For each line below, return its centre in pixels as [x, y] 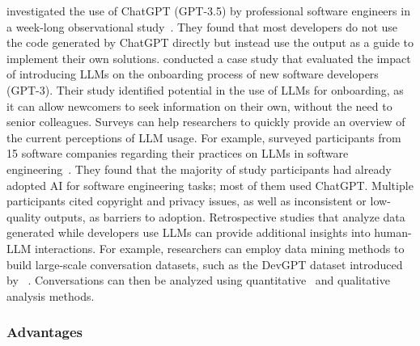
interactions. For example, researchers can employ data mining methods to [219, 248]
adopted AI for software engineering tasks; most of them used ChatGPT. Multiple [210, 185]
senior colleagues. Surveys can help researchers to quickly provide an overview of [206, 122]
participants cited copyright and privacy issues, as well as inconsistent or [187, 201]
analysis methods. [51, 295]
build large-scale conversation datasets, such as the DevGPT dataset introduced [205, 264]
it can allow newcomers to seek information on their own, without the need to [199, 105]
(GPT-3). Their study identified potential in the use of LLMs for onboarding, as [205, 89]
